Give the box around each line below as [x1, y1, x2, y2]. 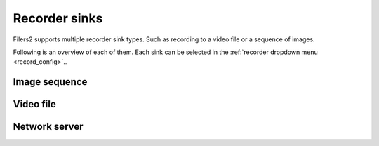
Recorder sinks [13, 11, 103, 26]
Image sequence [13, 76, 88, 88]
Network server [13, 121, 84, 133]
